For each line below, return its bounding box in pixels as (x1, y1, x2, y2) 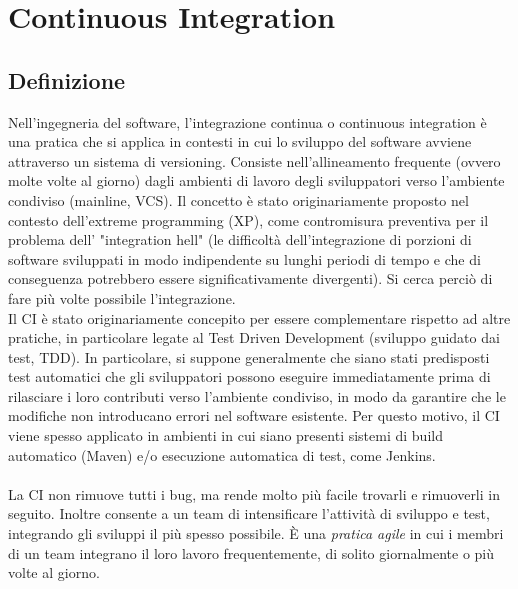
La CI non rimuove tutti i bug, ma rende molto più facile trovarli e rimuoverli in (8, 483, 500, 504)
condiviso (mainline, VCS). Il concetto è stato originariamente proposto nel (8, 189, 469, 210)
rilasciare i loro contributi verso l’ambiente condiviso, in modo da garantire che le (8, 385, 506, 406)
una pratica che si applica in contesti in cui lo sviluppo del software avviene (8, 131, 472, 152)
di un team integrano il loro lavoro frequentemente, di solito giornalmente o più (8, 542, 495, 563)
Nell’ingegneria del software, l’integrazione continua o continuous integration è (8, 111, 487, 132)
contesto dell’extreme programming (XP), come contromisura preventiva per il (8, 209, 489, 230)
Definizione (8, 64, 126, 95)
